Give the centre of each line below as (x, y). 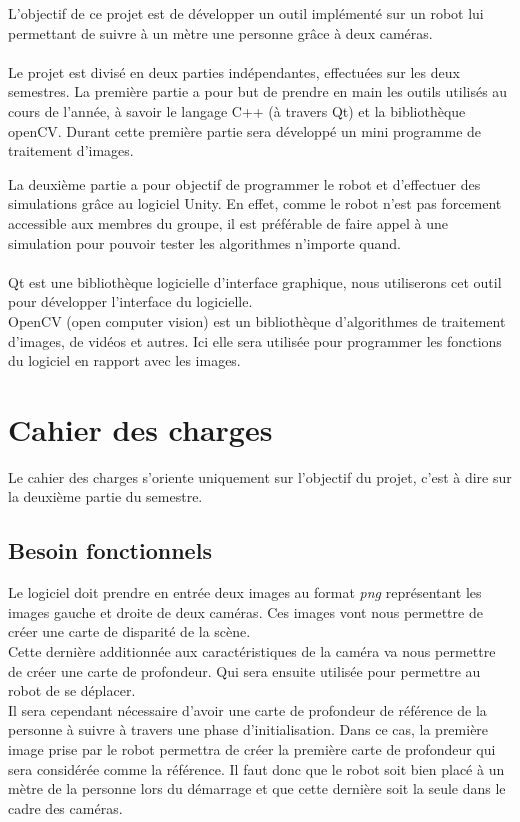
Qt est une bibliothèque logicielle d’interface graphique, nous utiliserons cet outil (255, 281)
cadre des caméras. (65, 807)
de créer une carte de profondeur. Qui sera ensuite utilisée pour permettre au (244, 670)
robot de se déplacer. (72, 690)
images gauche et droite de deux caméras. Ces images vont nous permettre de (245, 611)
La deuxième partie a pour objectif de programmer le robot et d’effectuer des (244, 183)
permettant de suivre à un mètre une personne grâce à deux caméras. (220, 32)
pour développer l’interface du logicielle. (130, 301)
